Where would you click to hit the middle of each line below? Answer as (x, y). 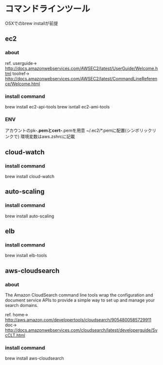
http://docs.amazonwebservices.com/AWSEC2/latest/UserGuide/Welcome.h (81, 68)
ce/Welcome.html (23, 84)
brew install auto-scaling (30, 216)
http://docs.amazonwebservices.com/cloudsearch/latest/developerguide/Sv (81, 330)
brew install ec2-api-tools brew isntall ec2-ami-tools (57, 106)
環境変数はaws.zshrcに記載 (48, 137)
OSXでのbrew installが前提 (32, 23)
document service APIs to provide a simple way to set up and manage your (80, 300)
